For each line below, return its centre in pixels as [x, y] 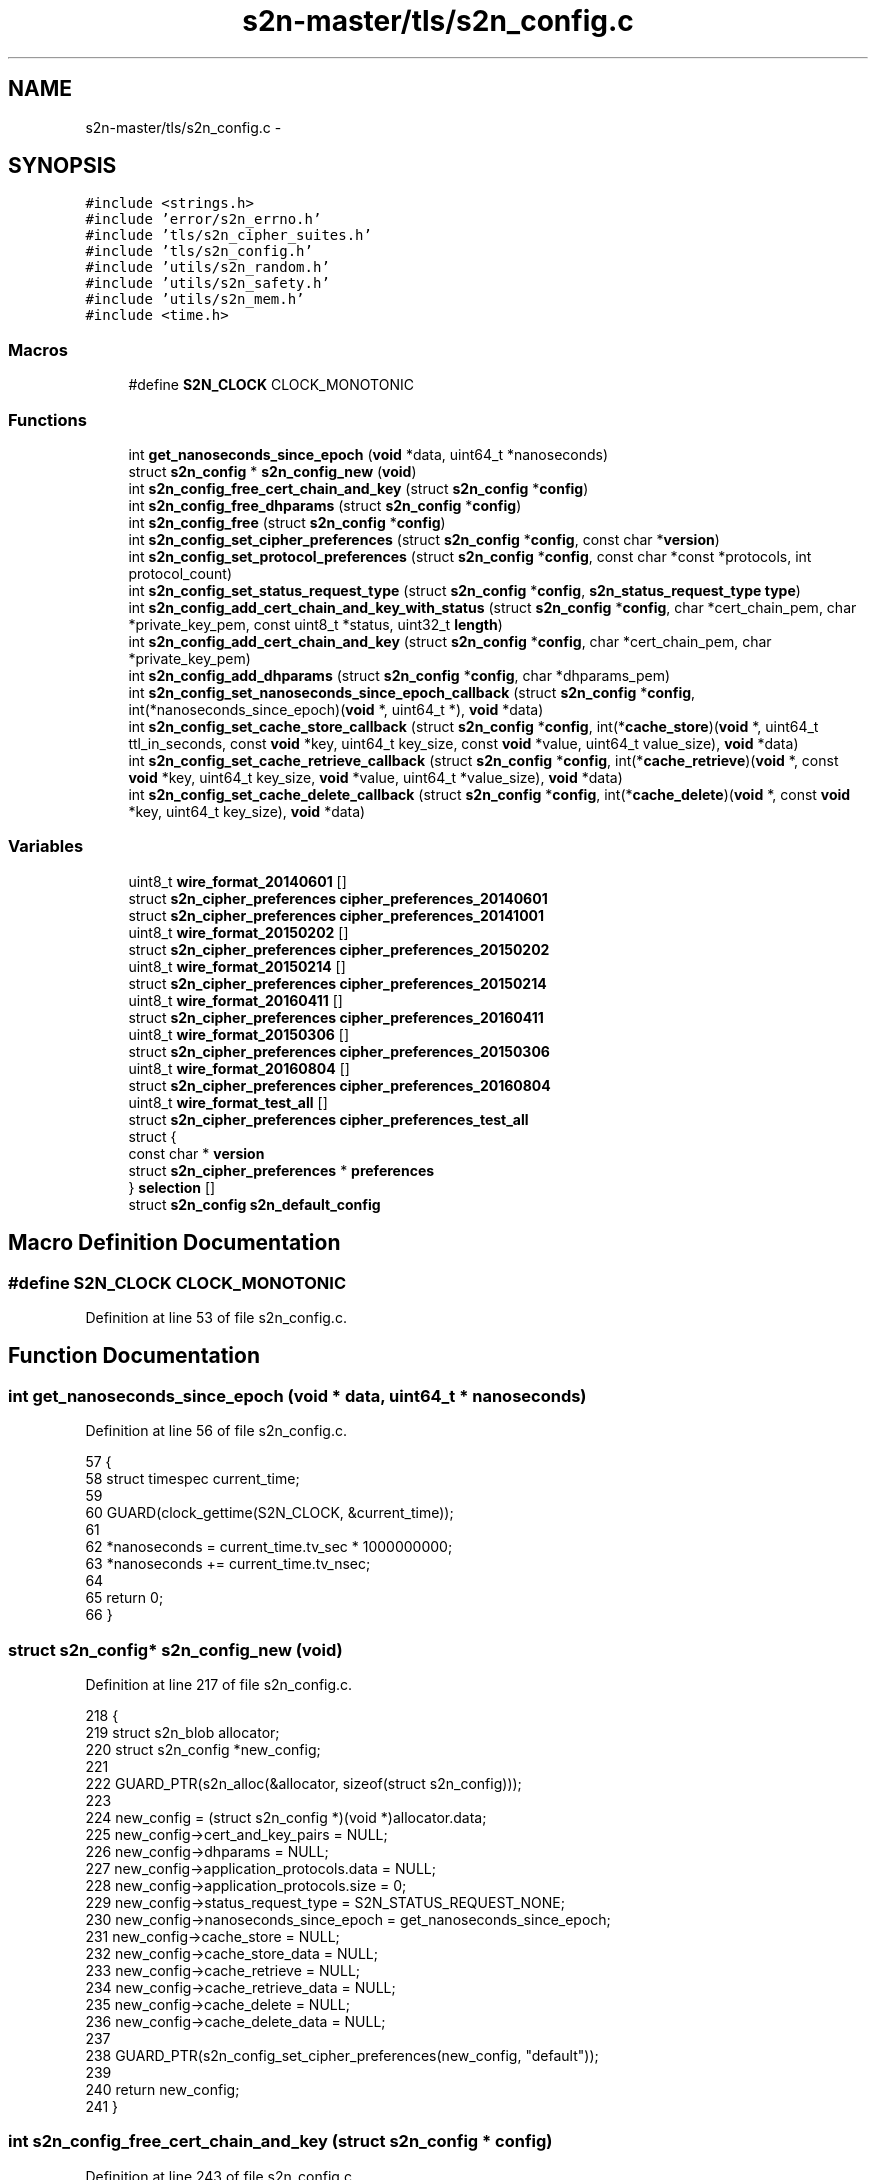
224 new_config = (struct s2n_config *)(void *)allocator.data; [286, 1817]
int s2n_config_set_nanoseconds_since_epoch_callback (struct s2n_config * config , [412, 692]
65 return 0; [124, 1598]
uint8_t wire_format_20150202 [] [238, 932]
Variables [46, 846]
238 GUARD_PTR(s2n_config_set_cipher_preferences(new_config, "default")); [342, 2055]
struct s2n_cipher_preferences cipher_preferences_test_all [328, 1119]
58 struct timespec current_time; [192, 1479]
